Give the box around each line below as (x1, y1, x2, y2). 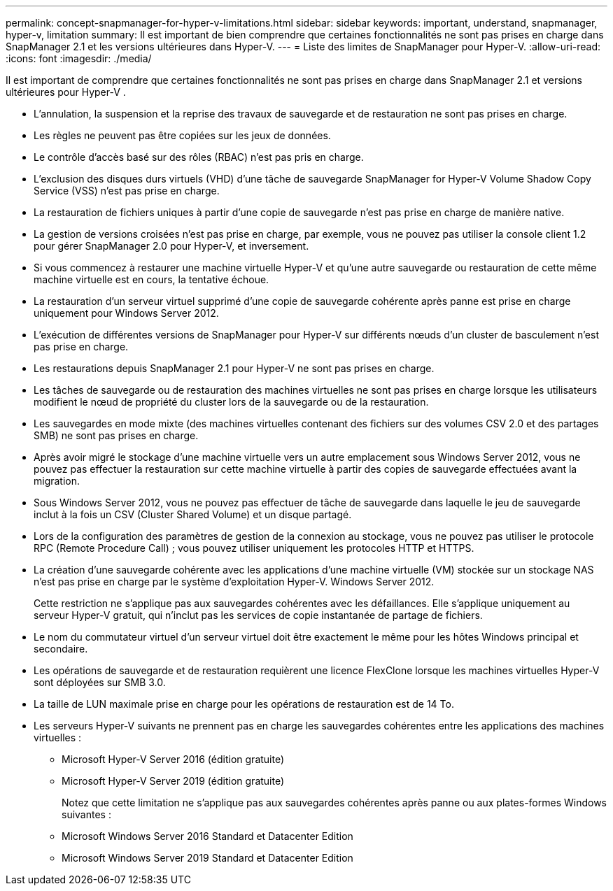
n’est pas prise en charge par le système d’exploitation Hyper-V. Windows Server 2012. (34, 576, 435, 587)
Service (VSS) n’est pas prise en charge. (34, 185, 220, 197)
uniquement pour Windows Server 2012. (34, 307, 219, 319)
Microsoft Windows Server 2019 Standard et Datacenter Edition (62, 852, 353, 864)
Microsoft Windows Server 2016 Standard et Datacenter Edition (62, 830, 353, 842)
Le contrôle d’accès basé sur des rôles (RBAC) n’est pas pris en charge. (34, 151, 364, 163)
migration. (34, 475, 80, 487)
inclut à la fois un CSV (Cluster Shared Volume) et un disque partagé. (34, 508, 352, 520)
